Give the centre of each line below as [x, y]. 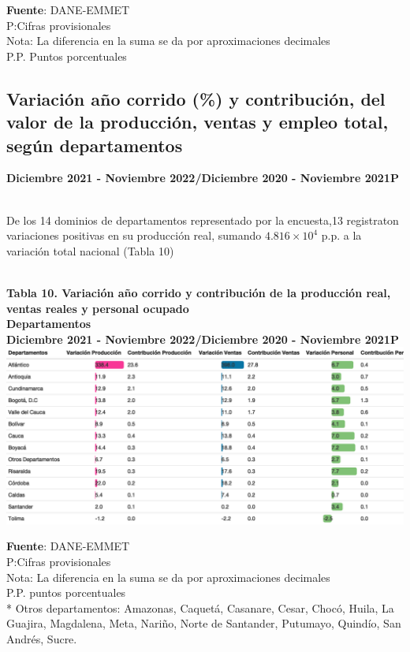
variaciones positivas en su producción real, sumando [134, 235]
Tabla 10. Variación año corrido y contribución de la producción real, [199, 292]
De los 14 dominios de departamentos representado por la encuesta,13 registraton [203, 220]
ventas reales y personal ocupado [98, 308]
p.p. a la [341, 235]
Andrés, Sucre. [42, 638]
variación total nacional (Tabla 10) [90, 250]
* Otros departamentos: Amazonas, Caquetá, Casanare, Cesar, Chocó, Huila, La [200, 607]
